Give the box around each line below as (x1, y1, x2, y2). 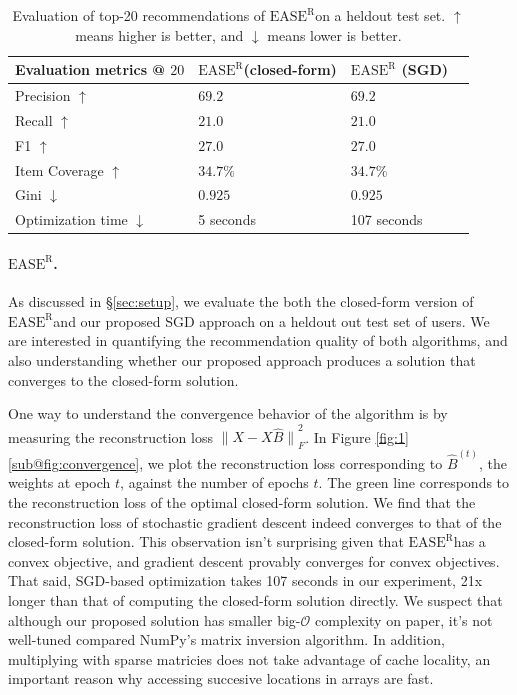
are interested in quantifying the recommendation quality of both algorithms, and (8, 330, 508, 351)
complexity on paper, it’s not (314, 609, 493, 630)
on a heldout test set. (315, 5, 446, 25)
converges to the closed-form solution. (8, 369, 239, 390)
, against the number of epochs (120, 472, 309, 493)
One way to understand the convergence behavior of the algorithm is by (8, 403, 448, 424)
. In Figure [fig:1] (305, 426, 409, 447)
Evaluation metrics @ (15, 59, 165, 80)
